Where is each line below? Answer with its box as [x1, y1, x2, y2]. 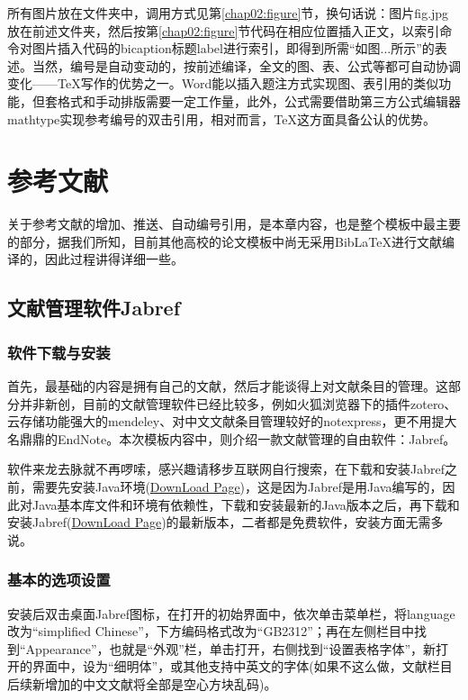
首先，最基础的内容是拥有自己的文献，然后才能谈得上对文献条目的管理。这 [7, 377, 448, 395]
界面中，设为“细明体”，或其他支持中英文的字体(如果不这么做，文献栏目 [31, 657, 453, 676]
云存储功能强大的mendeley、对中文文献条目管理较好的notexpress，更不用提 [7, 412, 445, 431]
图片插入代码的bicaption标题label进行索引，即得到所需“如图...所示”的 [31, 39, 435, 58]
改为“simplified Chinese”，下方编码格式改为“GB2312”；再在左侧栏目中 [7, 622, 414, 641]
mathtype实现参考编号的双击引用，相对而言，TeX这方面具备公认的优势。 [7, 109, 436, 128]
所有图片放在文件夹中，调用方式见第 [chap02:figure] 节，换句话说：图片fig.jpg [7, 4, 449, 22]
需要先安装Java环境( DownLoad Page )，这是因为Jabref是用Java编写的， [31, 477, 443, 496]
